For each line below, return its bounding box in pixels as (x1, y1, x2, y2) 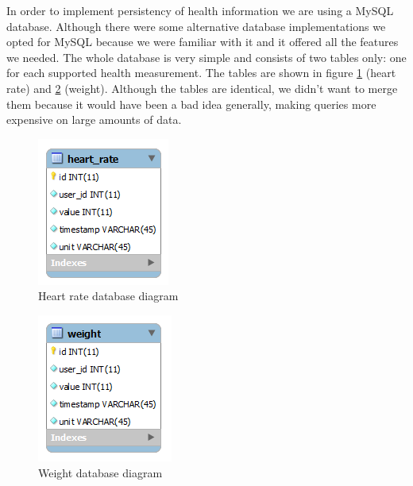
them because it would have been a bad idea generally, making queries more (6, 95, 376, 112)
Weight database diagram (38, 464, 163, 480)
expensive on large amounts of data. (6, 111, 182, 128)
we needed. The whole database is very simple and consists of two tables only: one (6, 48, 407, 65)
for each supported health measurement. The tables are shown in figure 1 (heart (6, 64, 396, 81)
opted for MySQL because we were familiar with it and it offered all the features (6, 33, 399, 50)
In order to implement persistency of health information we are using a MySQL (6, 2, 394, 18)
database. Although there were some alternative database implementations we (6, 17, 386, 34)
